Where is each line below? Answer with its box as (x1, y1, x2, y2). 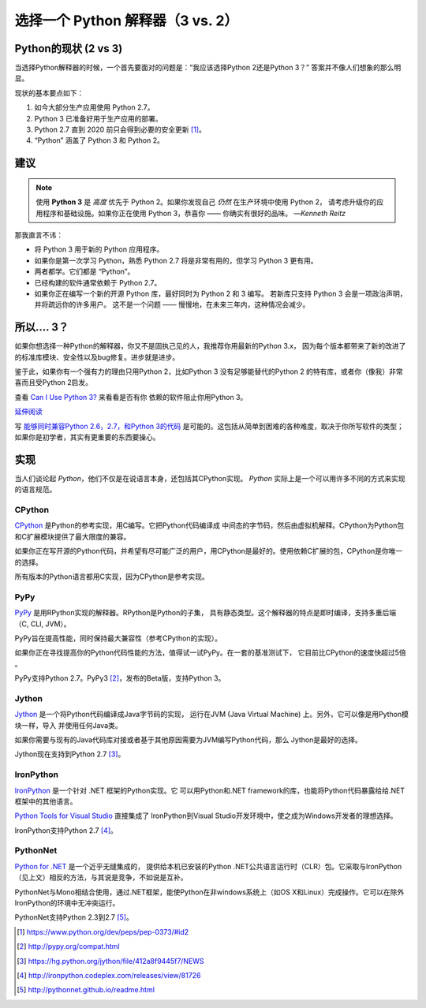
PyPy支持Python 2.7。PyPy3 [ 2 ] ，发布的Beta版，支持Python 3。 (14, 674, 226, 683)
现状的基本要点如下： (14, 88, 84, 98)
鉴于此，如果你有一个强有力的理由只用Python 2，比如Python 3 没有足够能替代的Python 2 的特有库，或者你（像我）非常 (14, 367, 404, 376)
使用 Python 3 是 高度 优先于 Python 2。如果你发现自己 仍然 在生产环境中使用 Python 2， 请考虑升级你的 (35, 197, 377, 207)
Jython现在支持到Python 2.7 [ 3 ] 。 (14, 749, 125, 759)
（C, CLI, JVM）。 (14, 619, 71, 629)
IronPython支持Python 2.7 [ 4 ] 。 (14, 825, 118, 835)
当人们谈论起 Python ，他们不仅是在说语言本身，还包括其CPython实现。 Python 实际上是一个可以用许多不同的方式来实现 (14, 473, 405, 483)
